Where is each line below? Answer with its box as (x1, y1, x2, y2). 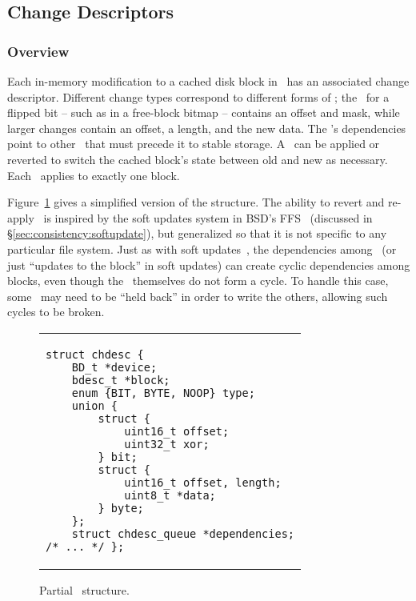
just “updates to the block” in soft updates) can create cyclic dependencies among (7, 256, 410, 273)
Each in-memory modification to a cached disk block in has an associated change (7, 73, 410, 89)
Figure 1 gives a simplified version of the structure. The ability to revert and (7, 194, 385, 210)
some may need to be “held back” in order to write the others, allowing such (7, 287, 388, 304)
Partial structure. (39, 581, 130, 598)
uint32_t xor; (124, 437, 210, 451)
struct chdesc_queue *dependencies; (71, 527, 295, 540)
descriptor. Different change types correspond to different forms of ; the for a (7, 88, 390, 105)
